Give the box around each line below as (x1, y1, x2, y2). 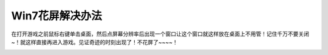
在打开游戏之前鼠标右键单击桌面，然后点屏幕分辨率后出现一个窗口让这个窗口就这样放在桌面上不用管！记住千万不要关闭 (11, 30, 309, 37)
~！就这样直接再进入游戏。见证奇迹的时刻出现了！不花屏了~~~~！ (11, 38, 179, 45)
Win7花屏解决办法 (11, 9, 103, 22)
